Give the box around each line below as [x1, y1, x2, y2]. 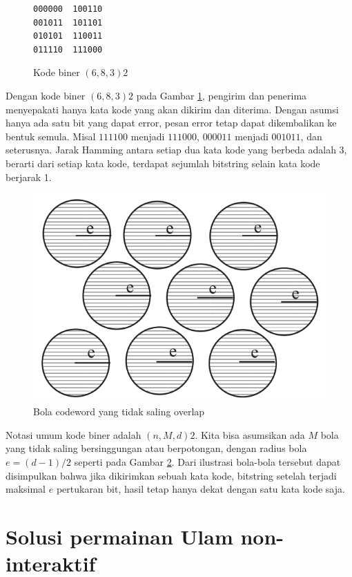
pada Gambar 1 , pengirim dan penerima [136, 88, 307, 102]
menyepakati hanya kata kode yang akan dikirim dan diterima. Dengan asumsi [6, 102, 339, 116]
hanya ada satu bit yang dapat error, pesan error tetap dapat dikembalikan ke [6, 115, 337, 130]
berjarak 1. [6, 169, 52, 184]
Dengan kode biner [6, 88, 86, 102]
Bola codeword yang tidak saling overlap [33, 404, 205, 419]
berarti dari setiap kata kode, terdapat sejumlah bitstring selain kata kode [6, 155, 320, 170]
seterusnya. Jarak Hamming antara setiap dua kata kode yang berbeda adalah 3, [6, 142, 347, 157]
